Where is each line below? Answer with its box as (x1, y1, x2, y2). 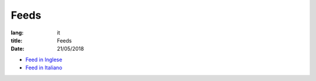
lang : (11, 29, 24, 36)
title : (11, 37, 23, 44)
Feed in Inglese (25, 56, 63, 63)
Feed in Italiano (25, 64, 63, 71)
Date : (11, 45, 25, 52)
